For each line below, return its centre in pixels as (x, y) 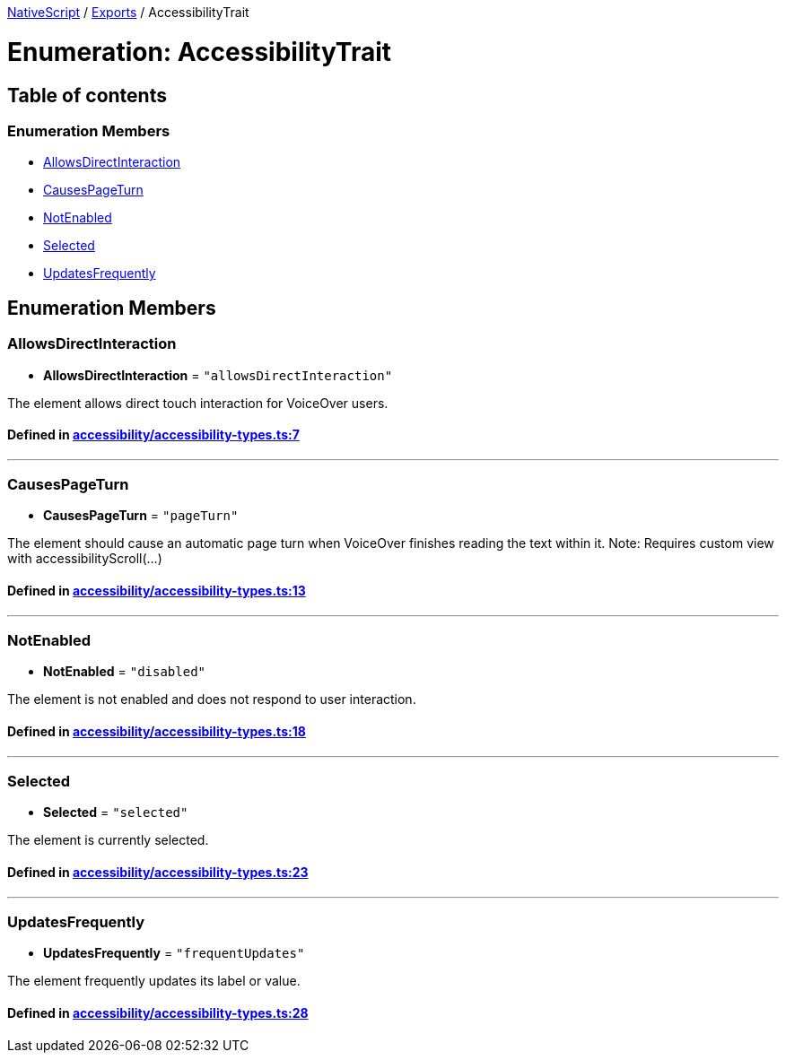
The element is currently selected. (108, 840)
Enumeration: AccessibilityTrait (200, 52)
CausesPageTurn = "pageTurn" (141, 516)
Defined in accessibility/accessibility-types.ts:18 (157, 732)
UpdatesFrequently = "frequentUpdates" (174, 953)
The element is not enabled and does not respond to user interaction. (212, 699)
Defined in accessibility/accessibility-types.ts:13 (157, 591)
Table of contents (87, 95)
